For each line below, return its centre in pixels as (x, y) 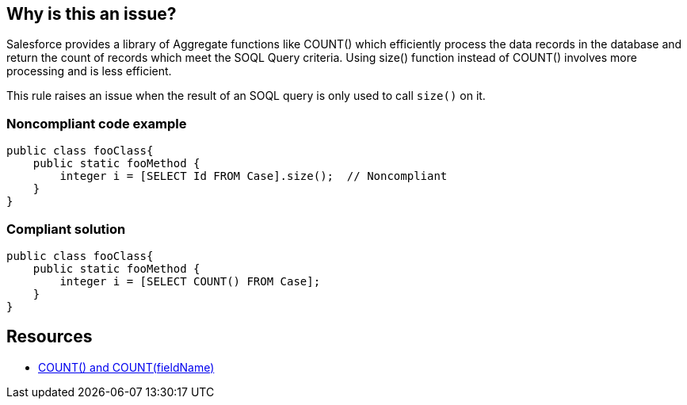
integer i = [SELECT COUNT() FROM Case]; (190, 281)
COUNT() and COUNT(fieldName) (126, 367)
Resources (50, 337)
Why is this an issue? (92, 14)
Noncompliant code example (97, 123)
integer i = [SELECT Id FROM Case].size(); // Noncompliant (254, 176)
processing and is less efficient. (89, 71)
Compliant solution (66, 229)
